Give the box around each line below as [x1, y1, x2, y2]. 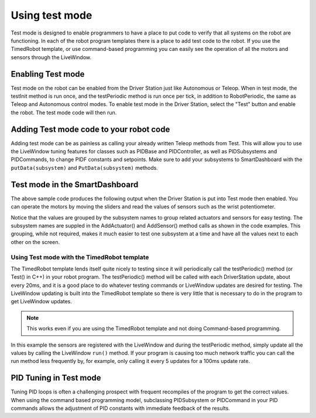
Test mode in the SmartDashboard [11, 179, 139, 190]
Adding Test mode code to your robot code [11, 124, 170, 134]
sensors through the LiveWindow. [11, 53, 92, 61]
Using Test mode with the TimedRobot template [11, 253, 149, 261]
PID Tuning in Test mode [11, 373, 102, 383]
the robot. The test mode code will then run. [11, 109, 117, 116]
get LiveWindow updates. [11, 298, 73, 305]
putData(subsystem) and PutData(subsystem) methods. [11, 164, 158, 171]
